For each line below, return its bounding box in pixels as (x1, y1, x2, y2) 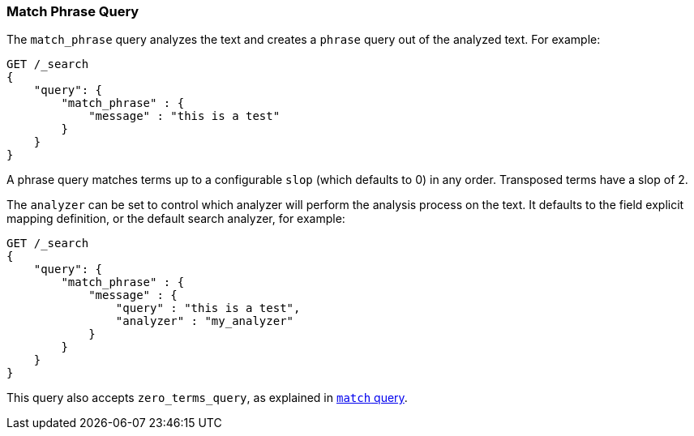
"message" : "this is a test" (88, 109, 281, 123)
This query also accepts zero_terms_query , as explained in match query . (6, 391, 408, 405)
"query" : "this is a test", (115, 301, 301, 315)
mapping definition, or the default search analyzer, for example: (6, 212, 345, 226)
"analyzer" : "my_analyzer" (115, 314, 294, 328)
